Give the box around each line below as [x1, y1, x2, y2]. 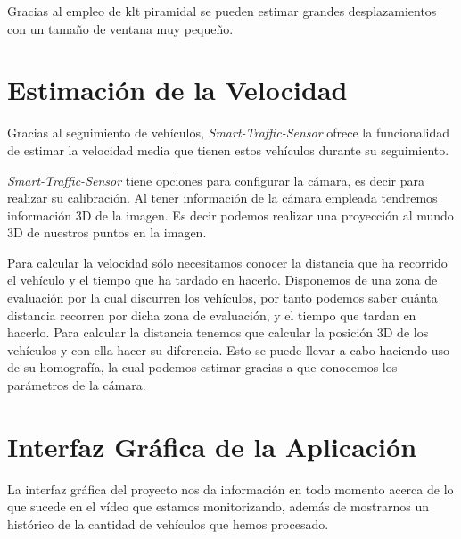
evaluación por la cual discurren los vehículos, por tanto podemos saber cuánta [7, 288, 438, 307]
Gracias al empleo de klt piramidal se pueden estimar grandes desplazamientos [7, 2, 437, 20]
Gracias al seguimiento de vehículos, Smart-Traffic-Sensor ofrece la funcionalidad [7, 123, 450, 142]
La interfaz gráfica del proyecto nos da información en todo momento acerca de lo [7, 479, 454, 498]
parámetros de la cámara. [7, 376, 146, 394]
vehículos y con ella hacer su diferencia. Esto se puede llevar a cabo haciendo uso [7, 340, 450, 359]
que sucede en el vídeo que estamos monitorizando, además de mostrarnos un [7, 497, 430, 516]
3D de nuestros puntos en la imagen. [7, 223, 207, 242]
